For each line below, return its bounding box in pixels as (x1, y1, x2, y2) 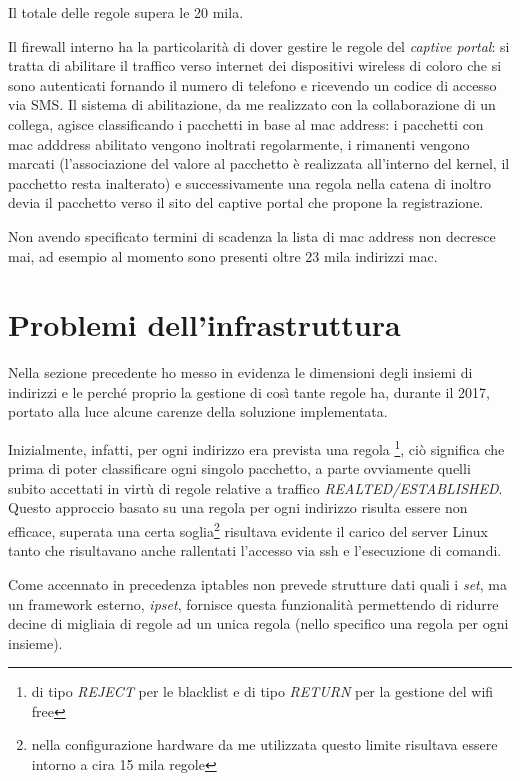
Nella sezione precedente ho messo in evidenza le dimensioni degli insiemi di (8, 362, 473, 383)
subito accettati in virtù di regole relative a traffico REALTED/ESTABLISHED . (8, 477, 503, 498)
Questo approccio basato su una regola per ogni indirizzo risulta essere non (8, 497, 468, 518)
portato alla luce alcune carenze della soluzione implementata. (8, 401, 388, 422)
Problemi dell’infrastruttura (8, 304, 401, 345)
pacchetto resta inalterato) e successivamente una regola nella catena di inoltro (8, 172, 492, 193)
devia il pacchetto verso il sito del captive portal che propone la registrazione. (8, 192, 484, 213)
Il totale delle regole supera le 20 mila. (8, 2, 244, 22)
